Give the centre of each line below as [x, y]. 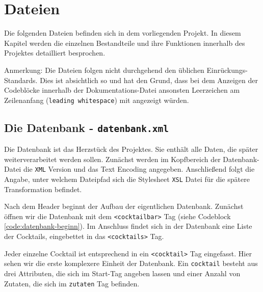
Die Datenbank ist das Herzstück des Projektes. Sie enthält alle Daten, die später [131, 149]
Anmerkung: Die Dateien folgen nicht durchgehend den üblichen [104, 70]
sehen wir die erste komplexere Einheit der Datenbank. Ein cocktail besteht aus [131, 263]
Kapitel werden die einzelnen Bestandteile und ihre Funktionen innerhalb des [125, 43]
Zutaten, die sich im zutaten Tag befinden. [72, 283]
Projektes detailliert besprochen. [55, 53]
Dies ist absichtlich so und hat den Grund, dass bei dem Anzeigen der [149, 80]
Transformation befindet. [43, 189]
